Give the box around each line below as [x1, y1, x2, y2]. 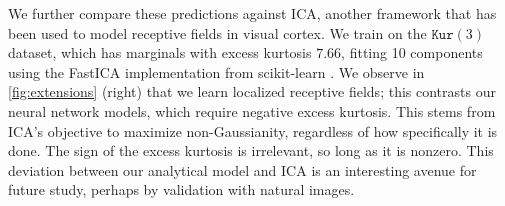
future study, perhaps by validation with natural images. [8, 179, 355, 200]
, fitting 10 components [341, 42, 483, 63]
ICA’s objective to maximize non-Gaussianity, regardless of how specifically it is [8, 120, 498, 141]
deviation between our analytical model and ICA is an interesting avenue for [8, 159, 477, 180]
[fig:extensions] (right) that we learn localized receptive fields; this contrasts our [8, 81, 496, 102]
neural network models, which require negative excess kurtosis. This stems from [8, 100, 496, 121]
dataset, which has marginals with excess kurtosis [8, 42, 312, 63]
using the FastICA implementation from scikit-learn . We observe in [8, 61, 425, 82]
